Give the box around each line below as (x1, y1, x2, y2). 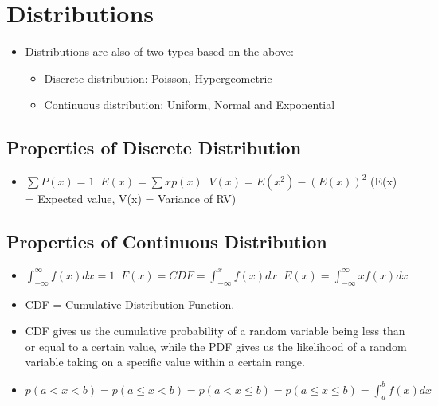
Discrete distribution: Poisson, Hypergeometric (44, 69, 272, 86)
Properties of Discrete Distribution (6, 135, 302, 160)
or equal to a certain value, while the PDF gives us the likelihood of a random (25, 338, 407, 354)
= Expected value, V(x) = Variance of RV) (25, 190, 237, 207)
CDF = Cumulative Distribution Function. (25, 295, 235, 312)
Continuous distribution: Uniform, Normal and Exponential (44, 96, 335, 113)
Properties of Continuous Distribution (6, 229, 327, 254)
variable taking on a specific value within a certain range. (25, 353, 305, 370)
